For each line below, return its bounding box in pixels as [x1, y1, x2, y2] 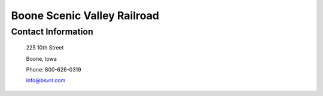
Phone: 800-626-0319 [26, 66, 81, 73]
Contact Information [11, 26, 94, 37]
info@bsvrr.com [26, 77, 66, 84]
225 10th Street [26, 44, 64, 51]
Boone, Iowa [26, 55, 57, 62]
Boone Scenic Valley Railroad [11, 9, 160, 22]
